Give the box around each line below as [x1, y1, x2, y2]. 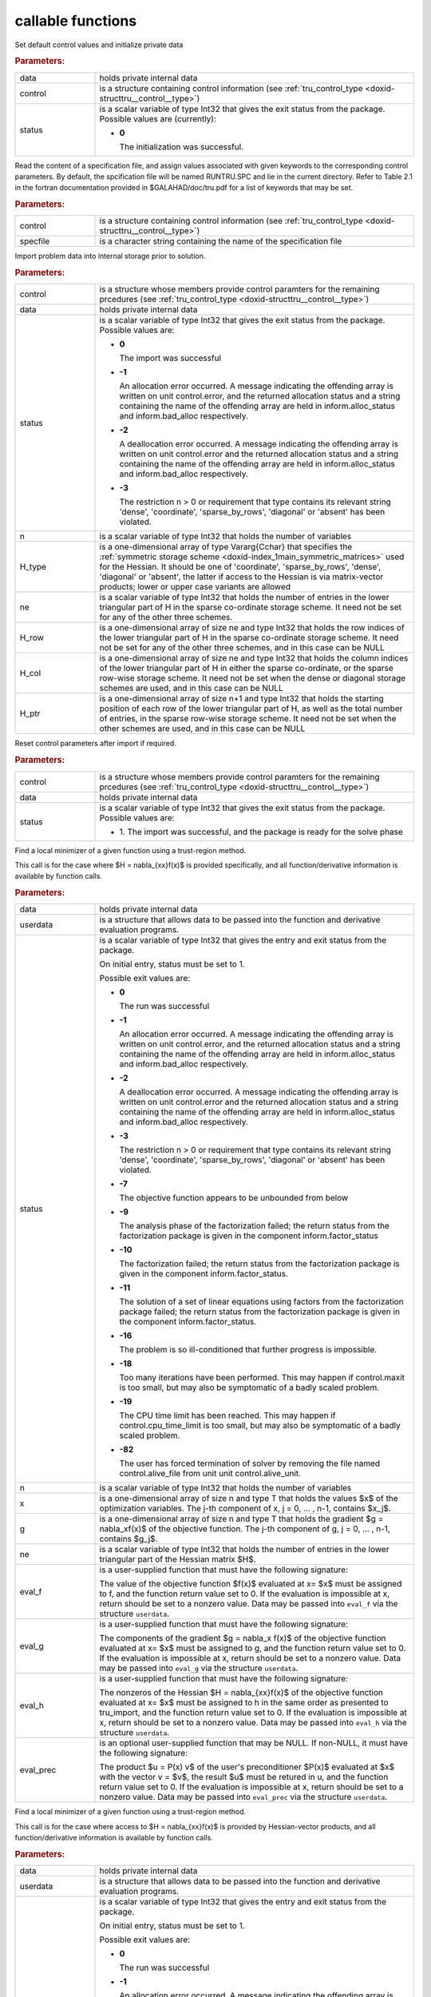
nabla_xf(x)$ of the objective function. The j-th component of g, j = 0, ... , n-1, [99, 1523, 390, 1534]
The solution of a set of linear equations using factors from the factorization [119, 1296, 404, 1308]
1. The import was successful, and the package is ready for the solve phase [119, 826, 403, 837]
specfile [19, 236, 50, 247]
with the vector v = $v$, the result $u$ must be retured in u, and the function [99, 1772, 389, 1783]
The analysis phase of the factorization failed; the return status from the [119, 1221, 390, 1232]
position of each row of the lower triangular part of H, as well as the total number [99, 703, 403, 714]
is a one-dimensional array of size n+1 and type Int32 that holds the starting [99, 693, 385, 705]
